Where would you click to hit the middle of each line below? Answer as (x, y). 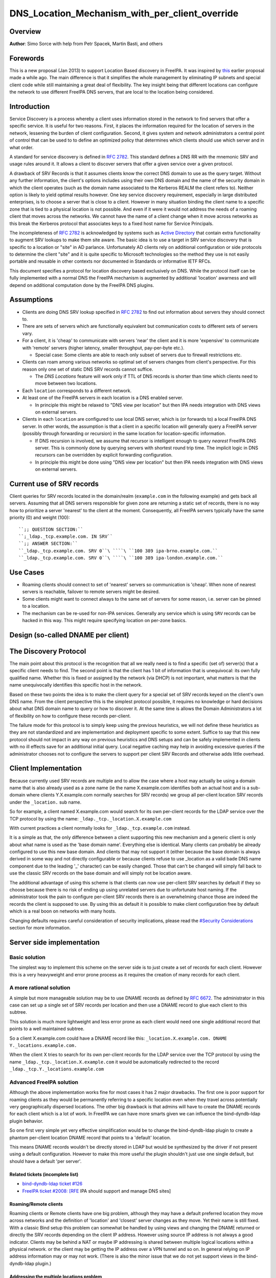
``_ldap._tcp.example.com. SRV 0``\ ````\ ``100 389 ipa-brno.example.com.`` (118, 551)
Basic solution (27, 957)
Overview (25, 31)
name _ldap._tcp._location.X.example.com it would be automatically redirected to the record (114, 1062)
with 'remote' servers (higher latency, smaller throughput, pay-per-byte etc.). (103, 348)
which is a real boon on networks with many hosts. (63, 911)
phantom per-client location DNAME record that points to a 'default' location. (90, 1137)
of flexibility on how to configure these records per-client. (70, 716)
